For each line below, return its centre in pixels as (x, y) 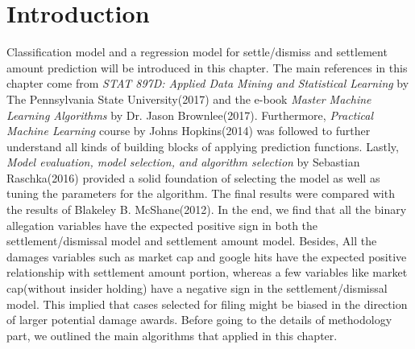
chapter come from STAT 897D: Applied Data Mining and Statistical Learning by (208, 83)
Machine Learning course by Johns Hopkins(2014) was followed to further (189, 131)
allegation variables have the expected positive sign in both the (162, 225)
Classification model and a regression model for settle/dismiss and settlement (197, 52)
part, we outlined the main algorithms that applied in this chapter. (172, 335)
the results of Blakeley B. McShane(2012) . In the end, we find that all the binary (207, 209)
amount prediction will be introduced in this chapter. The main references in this (207, 67)
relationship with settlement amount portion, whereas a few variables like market (207, 272)
